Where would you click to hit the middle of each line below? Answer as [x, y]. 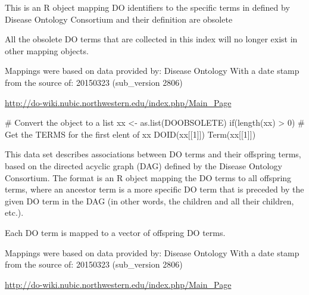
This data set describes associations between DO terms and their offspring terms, [153, 154]
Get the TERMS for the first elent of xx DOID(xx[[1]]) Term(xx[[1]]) [130, 134]
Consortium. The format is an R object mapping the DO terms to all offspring [148, 177]
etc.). [14, 212]
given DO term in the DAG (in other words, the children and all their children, [149, 201]
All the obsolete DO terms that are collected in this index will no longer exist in [151, 39]
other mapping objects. [47, 50]
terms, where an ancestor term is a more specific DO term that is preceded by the [154, 189]
